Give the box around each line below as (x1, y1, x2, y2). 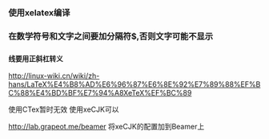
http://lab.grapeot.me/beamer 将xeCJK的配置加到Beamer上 (8, 122, 205, 132)
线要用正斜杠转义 (8, 54, 64, 63)
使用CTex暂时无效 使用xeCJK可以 (8, 104, 119, 114)
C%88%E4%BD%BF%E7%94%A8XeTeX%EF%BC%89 (8, 88, 192, 98)
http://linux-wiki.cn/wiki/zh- (8, 71, 100, 81)
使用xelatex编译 (8, 6, 70, 18)
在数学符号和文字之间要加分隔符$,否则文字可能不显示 (8, 31, 214, 42)
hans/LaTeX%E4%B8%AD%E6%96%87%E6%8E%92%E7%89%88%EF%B (8, 80, 261, 89)
